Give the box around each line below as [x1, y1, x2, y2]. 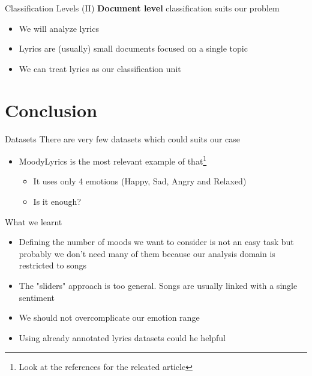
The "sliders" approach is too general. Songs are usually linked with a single [19, 279, 298, 291]
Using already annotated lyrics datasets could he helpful [19, 331, 226, 344]
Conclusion [5, 97, 98, 122]
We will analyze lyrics [19, 22, 99, 34]
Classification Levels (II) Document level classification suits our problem [5, 2, 280, 14]
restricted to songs [19, 259, 87, 271]
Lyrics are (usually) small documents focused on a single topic [19, 42, 248, 55]
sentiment [19, 291, 55, 303]
